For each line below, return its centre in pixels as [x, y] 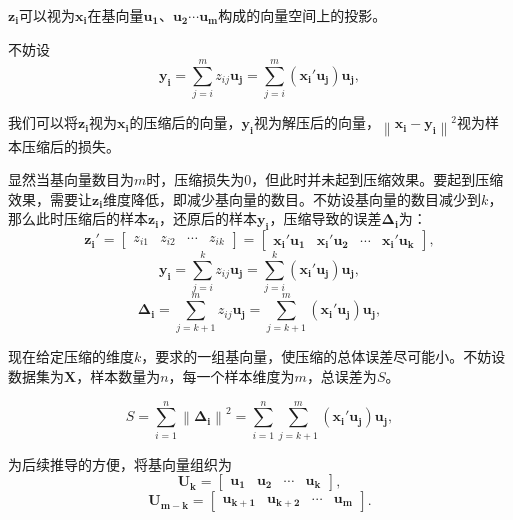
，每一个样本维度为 [231, 376]
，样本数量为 [118, 376]
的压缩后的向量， [185, 122]
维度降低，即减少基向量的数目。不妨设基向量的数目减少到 [292, 198]
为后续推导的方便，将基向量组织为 [120, 463]
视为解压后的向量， [316, 122]
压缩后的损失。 [70, 145]
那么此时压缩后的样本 [78, 218]
